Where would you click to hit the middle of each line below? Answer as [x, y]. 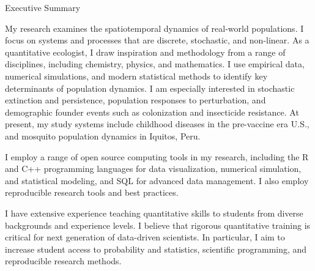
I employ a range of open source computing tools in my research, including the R [157, 156]
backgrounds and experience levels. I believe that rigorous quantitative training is [158, 225]
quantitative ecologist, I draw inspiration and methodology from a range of [145, 52]
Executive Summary [43, 7]
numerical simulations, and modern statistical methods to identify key [136, 76]
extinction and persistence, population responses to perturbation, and [135, 100]
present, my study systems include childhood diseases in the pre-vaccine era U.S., [157, 124]
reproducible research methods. [63, 261]
